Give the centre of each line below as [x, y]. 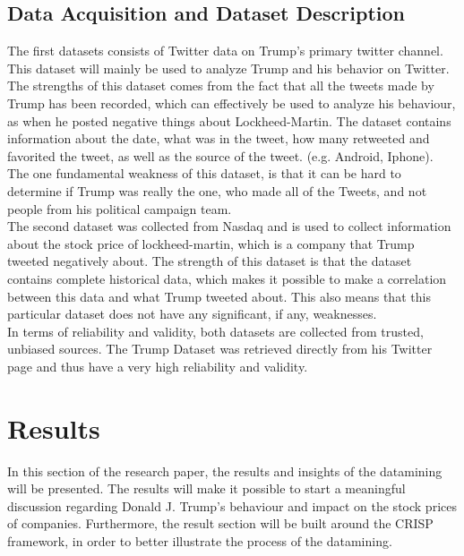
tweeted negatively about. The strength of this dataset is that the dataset [210, 261]
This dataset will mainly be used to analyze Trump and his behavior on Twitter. [228, 68]
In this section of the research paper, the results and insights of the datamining [225, 470]
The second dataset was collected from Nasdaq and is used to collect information [229, 226]
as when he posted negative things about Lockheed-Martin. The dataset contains [229, 120]
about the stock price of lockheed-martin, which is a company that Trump [211, 243]
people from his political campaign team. [120, 208]
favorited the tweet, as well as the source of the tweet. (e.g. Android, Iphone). [220, 155]
